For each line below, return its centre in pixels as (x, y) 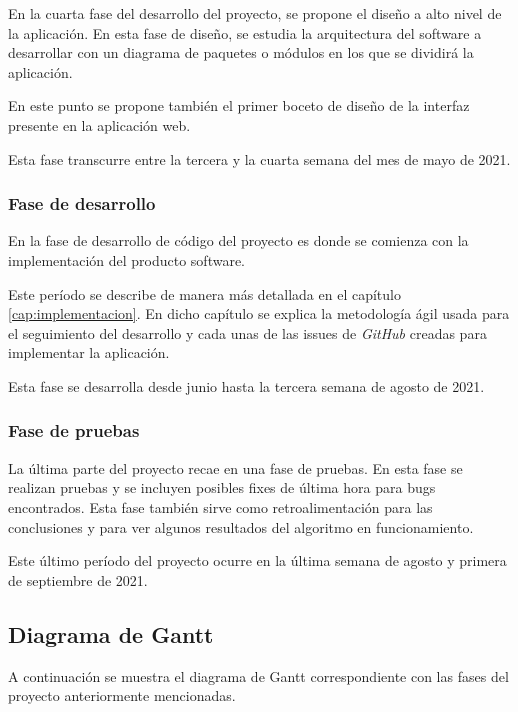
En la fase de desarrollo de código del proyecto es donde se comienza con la (238, 240)
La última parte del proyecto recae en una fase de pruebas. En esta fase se (235, 467)
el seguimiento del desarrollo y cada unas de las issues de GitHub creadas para (247, 332)
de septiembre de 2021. (78, 579)
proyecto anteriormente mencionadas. (122, 695)
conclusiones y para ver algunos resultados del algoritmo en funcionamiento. (241, 526)
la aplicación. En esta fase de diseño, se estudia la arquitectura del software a (245, 32)
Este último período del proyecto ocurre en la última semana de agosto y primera (257, 560)
